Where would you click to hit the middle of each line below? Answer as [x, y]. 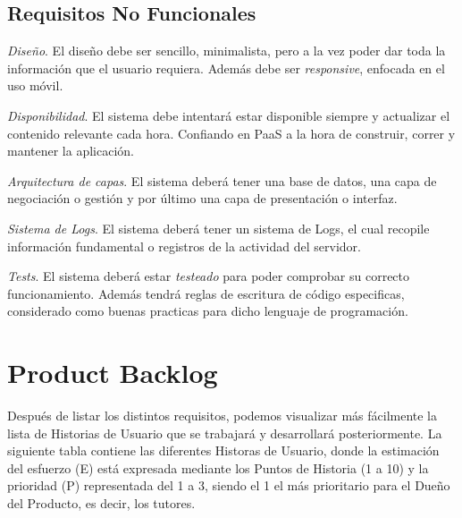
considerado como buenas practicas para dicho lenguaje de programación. [208, 311]
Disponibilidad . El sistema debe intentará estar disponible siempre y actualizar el [229, 115]
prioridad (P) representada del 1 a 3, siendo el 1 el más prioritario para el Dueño [229, 485]
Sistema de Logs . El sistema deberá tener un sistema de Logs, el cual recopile [218, 228]
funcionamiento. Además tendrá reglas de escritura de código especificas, [206, 293]
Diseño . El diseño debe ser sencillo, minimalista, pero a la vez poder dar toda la [227, 51]
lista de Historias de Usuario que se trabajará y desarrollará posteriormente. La [225, 433]
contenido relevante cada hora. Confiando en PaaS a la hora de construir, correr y [231, 133]
